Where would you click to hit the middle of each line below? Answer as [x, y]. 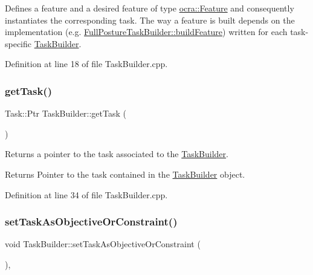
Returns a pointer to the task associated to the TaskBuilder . [117, 154]
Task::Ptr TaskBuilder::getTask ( [66, 113]
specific [18, 43]
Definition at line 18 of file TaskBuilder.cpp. [86, 64]
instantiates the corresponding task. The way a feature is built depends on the [150, 20]
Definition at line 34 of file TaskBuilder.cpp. [86, 194]
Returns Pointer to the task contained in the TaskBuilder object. [125, 174]
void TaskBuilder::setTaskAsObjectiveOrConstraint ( [103, 244]
